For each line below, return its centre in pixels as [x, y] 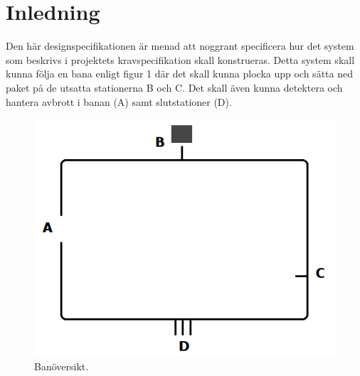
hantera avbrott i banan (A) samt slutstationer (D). [119, 101]
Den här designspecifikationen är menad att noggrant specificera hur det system [180, 46]
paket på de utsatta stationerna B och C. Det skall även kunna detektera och [174, 87]
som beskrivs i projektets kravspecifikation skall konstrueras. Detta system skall [180, 59]
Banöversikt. [62, 366]
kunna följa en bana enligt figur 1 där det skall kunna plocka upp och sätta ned [179, 74]
